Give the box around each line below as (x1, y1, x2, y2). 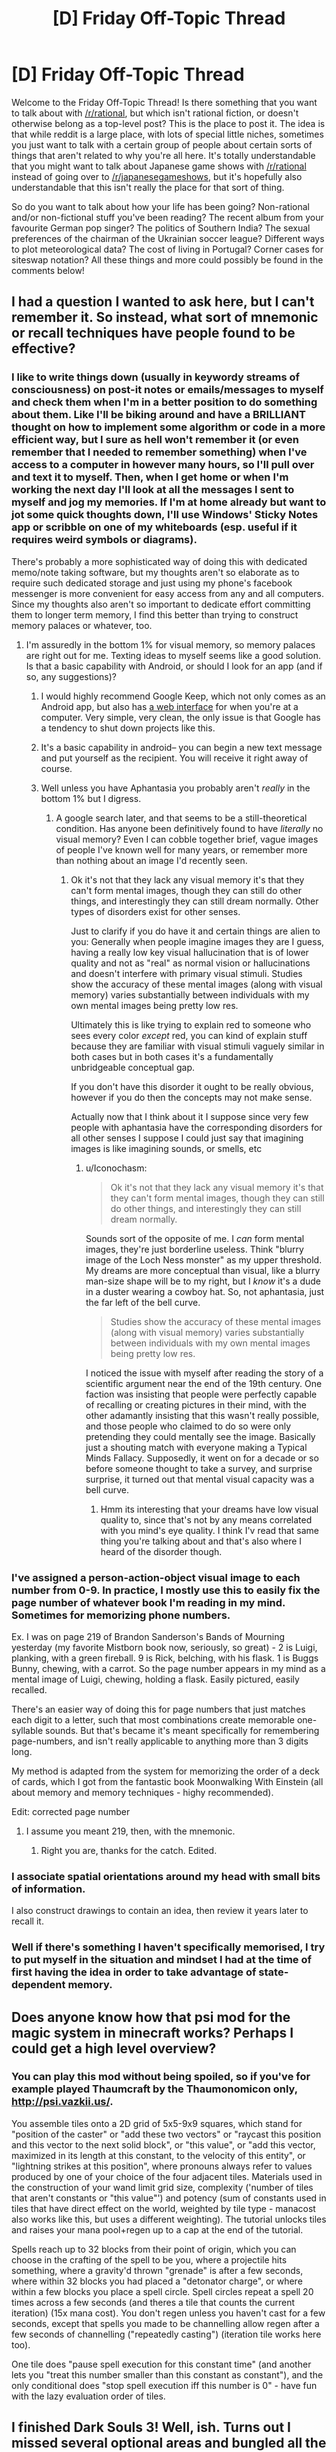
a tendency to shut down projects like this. (40, 722, 216, 734)
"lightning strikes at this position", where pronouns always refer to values (11, 2160, 313, 2172)
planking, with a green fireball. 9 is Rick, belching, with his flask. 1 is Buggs (11, 1652, 319, 1664)
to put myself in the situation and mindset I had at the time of (11, 1953, 312, 1967)
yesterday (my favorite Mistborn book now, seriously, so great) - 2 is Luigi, (11, 1641, 318, 1653)
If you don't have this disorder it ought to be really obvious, (70, 1080, 314, 1092)
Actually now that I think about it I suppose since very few (70, 1110, 309, 1122)
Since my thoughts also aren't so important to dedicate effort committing (11, 598, 311, 610)
